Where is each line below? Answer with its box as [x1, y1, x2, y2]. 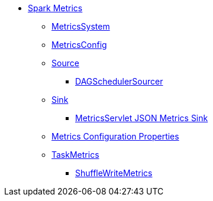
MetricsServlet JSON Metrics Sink [75, 113, 208, 123]
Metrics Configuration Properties [51, 131, 179, 141]
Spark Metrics [28, 3, 83, 13]
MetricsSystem [51, 21, 110, 31]
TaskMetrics [51, 150, 99, 160]
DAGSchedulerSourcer [75, 76, 163, 86]
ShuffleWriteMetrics [75, 168, 153, 178]
